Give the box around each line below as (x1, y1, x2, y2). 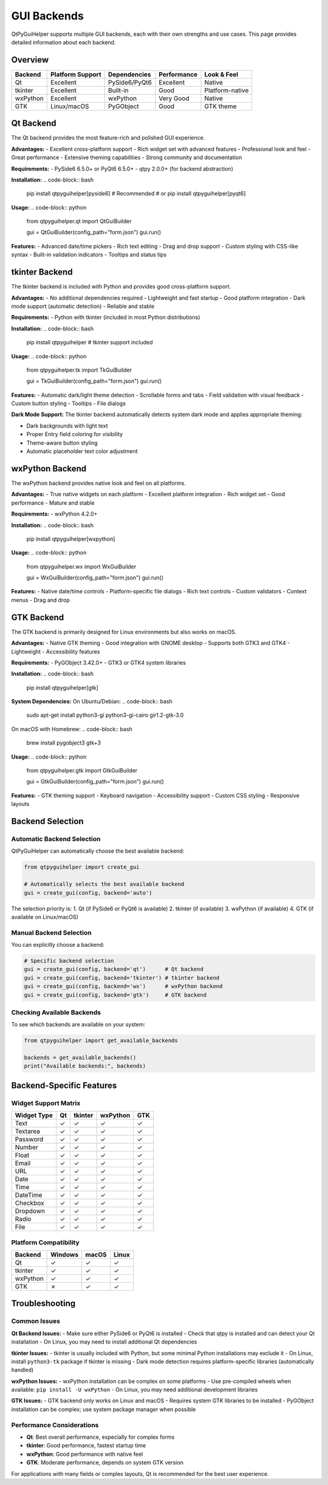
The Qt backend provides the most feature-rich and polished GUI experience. (11, 134, 205, 142)
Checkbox (15, 1199, 44, 1207)
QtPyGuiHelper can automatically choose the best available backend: (11, 847, 185, 855)
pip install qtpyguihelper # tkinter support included (26, 339, 153, 346)
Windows (50, 1250, 79, 1258)
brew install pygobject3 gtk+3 (26, 739, 101, 746)
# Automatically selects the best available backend (24, 881, 185, 888)
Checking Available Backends (11, 1008, 101, 1017)
